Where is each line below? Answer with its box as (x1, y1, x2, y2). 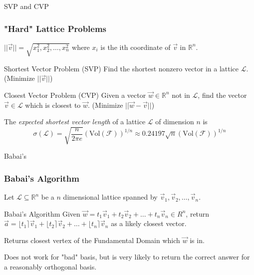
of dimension (155, 116, 194, 127)
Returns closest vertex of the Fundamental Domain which (4, 235, 180, 245)
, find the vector (198, 89, 247, 100)
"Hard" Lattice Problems (4, 22, 107, 34)
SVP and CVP (4, 1, 49, 11)
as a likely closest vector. (111, 218, 187, 229)
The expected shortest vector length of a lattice (4, 116, 146, 127)
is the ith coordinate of (100, 41, 171, 52)
